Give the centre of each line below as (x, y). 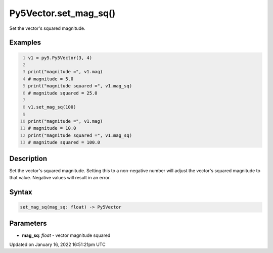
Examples (25, 43)
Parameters (28, 223)
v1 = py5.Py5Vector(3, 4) (60, 58)
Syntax (21, 192)
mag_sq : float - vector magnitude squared (66, 235)
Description (28, 158)
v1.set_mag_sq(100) (52, 107)
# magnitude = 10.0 (52, 128)
